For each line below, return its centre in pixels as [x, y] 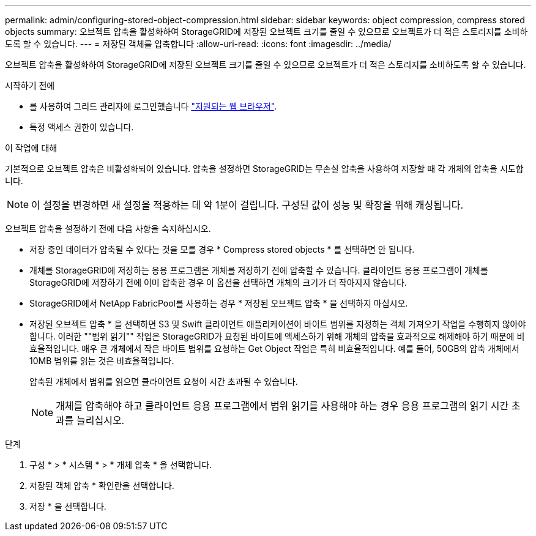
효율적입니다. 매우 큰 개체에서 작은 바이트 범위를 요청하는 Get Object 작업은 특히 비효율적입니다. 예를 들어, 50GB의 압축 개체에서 [274, 348]
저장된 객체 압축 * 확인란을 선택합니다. [102, 486]
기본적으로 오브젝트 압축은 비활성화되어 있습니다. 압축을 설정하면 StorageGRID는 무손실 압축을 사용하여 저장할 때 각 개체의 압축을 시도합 [264, 169]
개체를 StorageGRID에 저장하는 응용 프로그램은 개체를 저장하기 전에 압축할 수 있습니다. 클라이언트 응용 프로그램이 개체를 [259, 270]
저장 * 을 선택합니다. [68, 506]
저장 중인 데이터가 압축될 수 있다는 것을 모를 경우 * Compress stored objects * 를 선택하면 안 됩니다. [222, 249]
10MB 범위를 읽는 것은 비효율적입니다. [102, 361]
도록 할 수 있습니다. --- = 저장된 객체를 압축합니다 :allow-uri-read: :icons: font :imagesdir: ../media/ [198, 44]
